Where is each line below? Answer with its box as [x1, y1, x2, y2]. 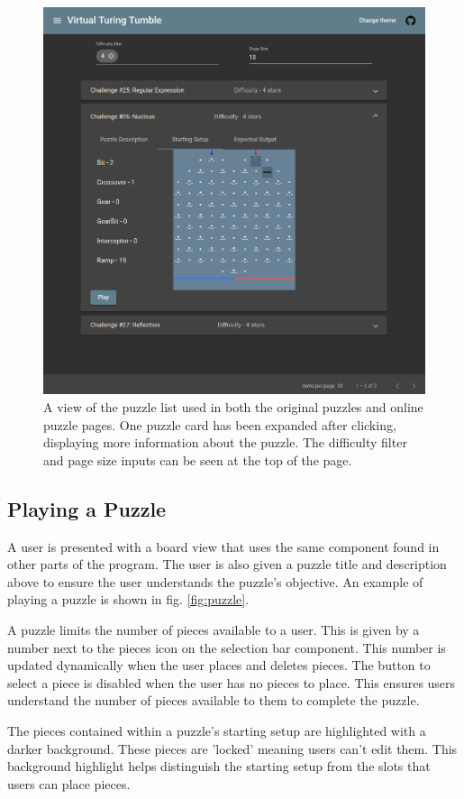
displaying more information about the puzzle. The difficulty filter [43, 433, 407, 452]
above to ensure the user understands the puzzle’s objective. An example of [7, 572, 423, 591]
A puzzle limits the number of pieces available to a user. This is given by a [7, 620, 420, 638]
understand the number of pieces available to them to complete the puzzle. [7, 691, 420, 710]
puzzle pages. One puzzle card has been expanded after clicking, [43, 415, 396, 434]
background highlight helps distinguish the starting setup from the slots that [7, 757, 431, 776]
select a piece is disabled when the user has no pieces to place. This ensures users [7, 673, 456, 692]
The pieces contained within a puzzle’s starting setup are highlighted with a [7, 721, 426, 739]
